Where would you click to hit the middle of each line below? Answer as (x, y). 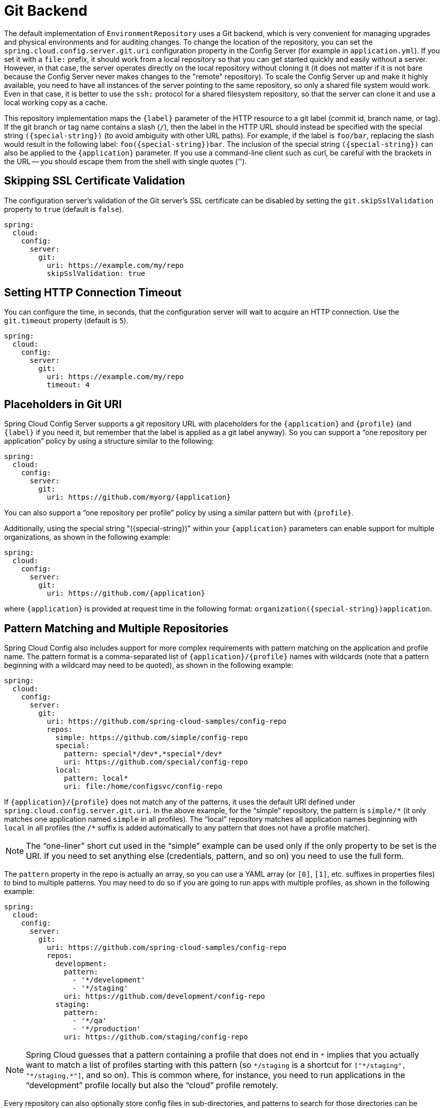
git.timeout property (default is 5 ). (66, 321)
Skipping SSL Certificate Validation (95, 181)
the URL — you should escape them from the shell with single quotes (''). (126, 161)
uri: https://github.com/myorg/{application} (139, 497)
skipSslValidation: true (96, 273)
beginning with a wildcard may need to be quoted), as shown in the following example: (149, 665)
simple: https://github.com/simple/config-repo (152, 738)
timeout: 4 (68, 385)
